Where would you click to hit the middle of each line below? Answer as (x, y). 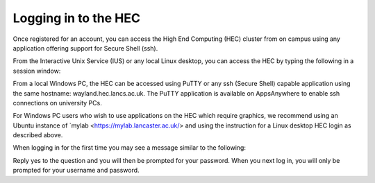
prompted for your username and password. (76, 171)
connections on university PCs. (57, 103)
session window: (37, 71)
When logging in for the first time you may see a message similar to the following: (130, 148)
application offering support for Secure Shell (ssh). (85, 48)
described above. (38, 135)
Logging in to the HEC (76, 18)
